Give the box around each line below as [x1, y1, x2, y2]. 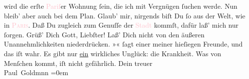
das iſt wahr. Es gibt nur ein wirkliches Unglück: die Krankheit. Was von [4, 48, 221, 58]
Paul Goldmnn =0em [4, 67, 69, 78]
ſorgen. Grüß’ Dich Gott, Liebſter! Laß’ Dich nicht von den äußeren [4, 29, 205, 39]
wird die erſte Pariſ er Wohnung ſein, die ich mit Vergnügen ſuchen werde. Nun [4, 1, 237, 11]
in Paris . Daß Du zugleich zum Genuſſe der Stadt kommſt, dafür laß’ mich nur [4, 20, 239, 30]
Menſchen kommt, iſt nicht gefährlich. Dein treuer [4, 58, 153, 68]
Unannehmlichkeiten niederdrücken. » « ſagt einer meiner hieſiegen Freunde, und [4, 39, 243, 49]
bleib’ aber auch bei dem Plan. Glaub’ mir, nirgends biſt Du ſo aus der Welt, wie [4, 10, 246, 20]
